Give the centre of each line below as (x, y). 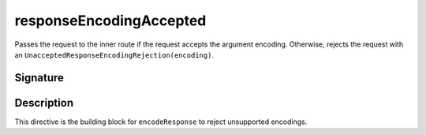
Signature (39, 78)
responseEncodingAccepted (110, 21)
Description (44, 103)
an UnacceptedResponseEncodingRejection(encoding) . (114, 54)
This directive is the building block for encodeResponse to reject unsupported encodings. (161, 122)
